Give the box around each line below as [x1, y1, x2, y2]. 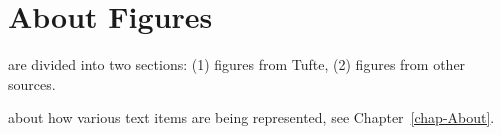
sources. [8, 73, 56, 94]
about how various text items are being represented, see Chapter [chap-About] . [8, 107, 495, 128]
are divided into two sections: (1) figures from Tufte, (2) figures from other [8, 54, 466, 75]
